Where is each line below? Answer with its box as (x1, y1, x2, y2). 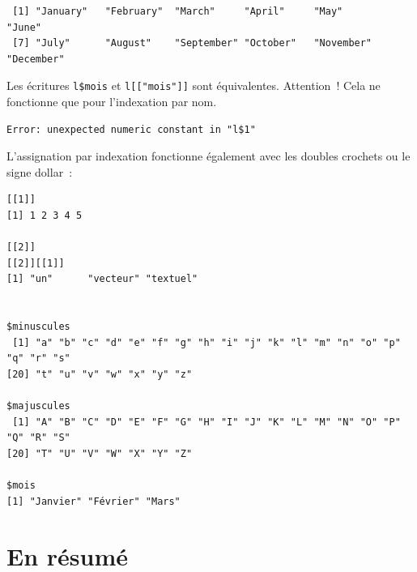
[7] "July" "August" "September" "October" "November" (12, 37, 372, 49)
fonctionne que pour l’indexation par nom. (6, 93, 217, 110)
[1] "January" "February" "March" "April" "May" (12, 6, 343, 17)
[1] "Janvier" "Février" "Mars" (6, 495, 181, 507)
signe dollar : (6, 163, 73, 180)
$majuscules (6, 400, 70, 412)
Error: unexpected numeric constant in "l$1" (6, 123, 256, 135)
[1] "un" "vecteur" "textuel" (6, 273, 198, 285)
